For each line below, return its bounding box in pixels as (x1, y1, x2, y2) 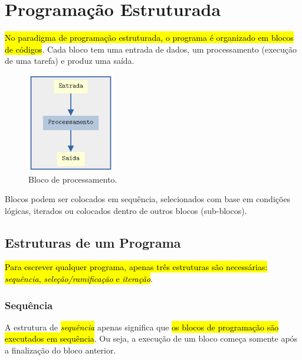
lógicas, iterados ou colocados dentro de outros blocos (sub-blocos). (5, 204, 247, 216)
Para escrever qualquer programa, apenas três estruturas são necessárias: (5, 261, 268, 273)
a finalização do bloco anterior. (5, 344, 116, 356)
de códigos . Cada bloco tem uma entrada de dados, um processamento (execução (5, 43, 297, 55)
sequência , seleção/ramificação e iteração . (5, 273, 153, 285)
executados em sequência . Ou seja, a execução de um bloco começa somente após (5, 332, 298, 345)
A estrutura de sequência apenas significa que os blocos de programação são (5, 320, 279, 333)
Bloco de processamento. (28, 173, 117, 185)
